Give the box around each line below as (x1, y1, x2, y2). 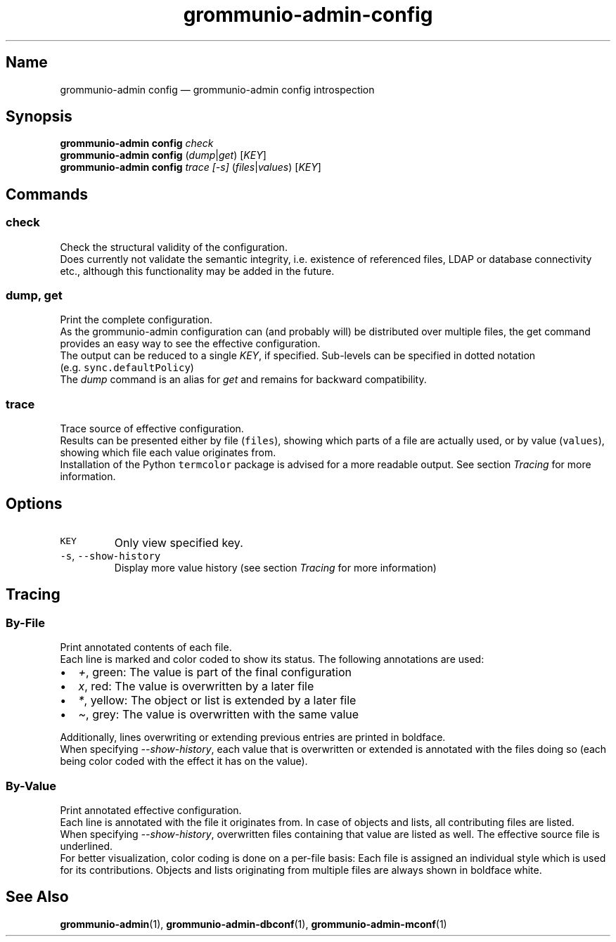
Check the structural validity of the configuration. (60, 240, 288, 253)
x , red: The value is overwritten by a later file (78, 679, 314, 694)
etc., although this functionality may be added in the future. (60, 264, 335, 277)
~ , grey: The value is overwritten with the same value (78, 707, 359, 722)
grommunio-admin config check (60, 137, 214, 150)
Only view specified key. (114, 536, 243, 550)
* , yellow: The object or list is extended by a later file (78, 693, 357, 708)
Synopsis (6, 108, 72, 126)
